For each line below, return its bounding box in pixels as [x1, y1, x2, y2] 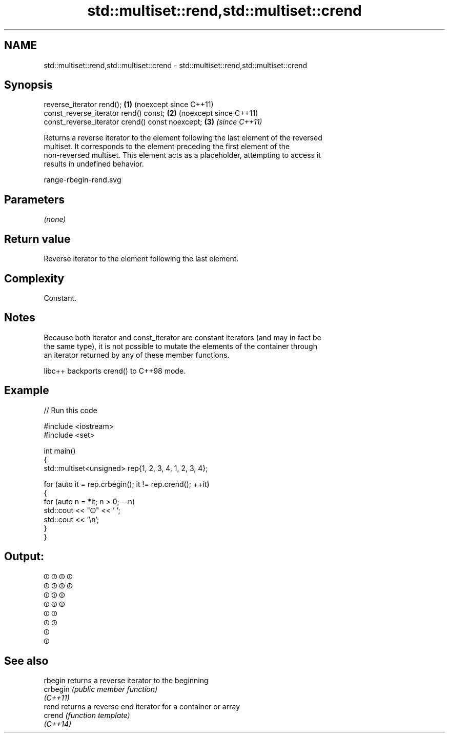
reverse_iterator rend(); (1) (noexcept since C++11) [44, 100, 214, 109]
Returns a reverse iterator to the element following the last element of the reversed [44, 133, 322, 142]
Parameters [4, 193, 65, 206]
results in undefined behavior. [44, 159, 144, 169]
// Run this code [44, 405, 97, 415]
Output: [4, 550, 44, 563]
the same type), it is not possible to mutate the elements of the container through [44, 341, 317, 351]
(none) [44, 215, 66, 224]
